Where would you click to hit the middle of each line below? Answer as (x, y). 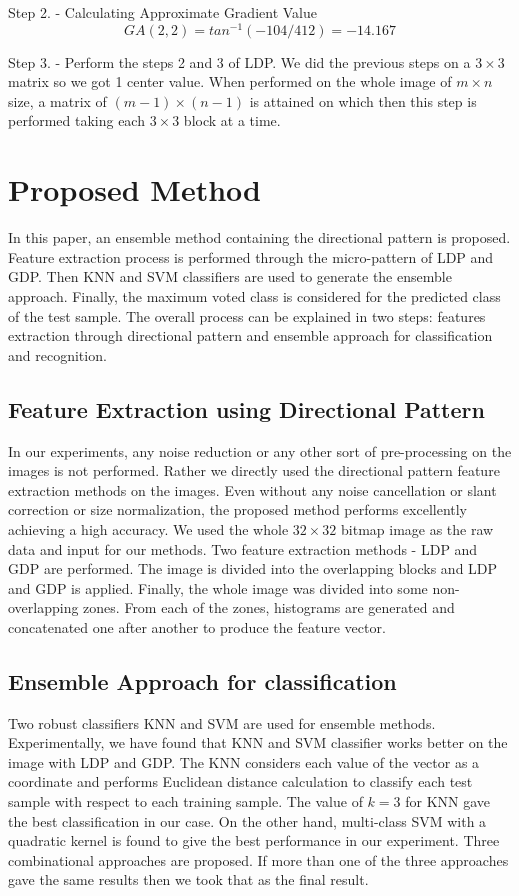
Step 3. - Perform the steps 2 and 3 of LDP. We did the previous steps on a (239, 61)
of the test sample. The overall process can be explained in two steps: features (247, 315)
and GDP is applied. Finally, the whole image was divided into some (218, 587)
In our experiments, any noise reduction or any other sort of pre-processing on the (260, 450)
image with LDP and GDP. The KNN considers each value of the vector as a (244, 761)
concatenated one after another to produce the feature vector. (197, 626)
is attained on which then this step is (363, 100)
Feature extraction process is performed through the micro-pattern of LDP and (251, 256)
